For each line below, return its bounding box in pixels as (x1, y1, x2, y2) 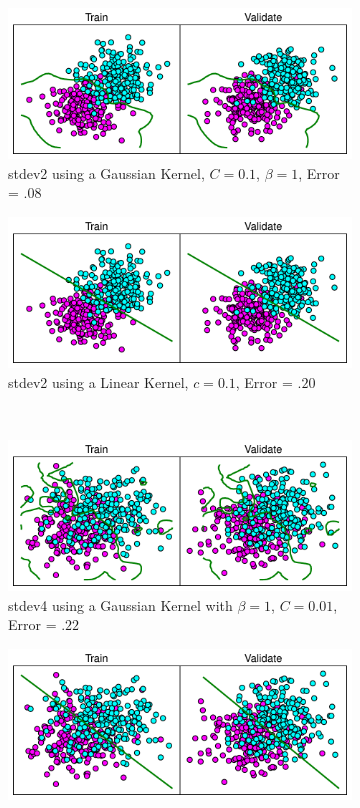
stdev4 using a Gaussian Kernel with (8, 594, 233, 615)
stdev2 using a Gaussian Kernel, (8, 162, 205, 183)
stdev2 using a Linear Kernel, (8, 371, 189, 392)
